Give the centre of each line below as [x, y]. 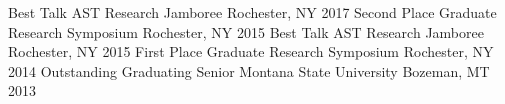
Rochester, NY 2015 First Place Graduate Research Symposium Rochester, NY [251, 51]
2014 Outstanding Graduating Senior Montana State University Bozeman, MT [249, 70]
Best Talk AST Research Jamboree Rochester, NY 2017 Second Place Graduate [252, 12]
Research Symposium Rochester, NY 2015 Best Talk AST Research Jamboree [246, 31]
